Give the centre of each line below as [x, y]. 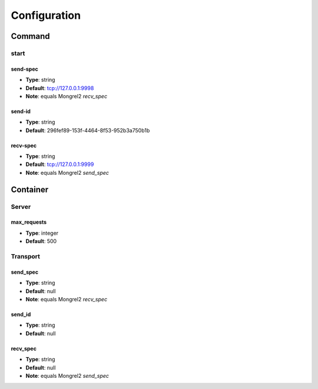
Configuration [46, 15]
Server [21, 207]
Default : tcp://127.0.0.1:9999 [60, 164]
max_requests [29, 222]
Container [30, 189]
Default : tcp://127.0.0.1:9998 [60, 88]
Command [30, 36]
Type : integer [42, 233]
